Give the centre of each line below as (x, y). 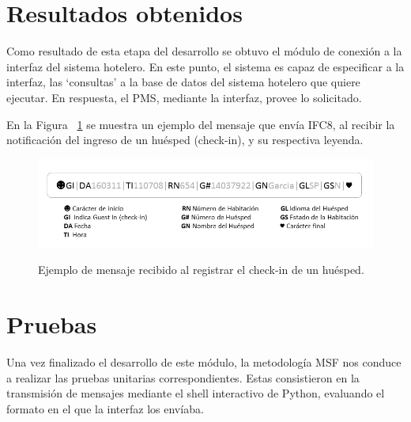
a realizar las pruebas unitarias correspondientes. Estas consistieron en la (183, 377)
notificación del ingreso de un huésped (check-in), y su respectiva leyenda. (185, 140)
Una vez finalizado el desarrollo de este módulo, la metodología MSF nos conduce (204, 362)
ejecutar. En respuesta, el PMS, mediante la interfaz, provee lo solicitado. (184, 97)
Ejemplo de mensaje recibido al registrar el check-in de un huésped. (201, 270)
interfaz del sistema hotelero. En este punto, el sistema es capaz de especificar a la (205, 66)
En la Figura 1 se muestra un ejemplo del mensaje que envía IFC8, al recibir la (201, 124)
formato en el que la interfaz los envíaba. (105, 408)
